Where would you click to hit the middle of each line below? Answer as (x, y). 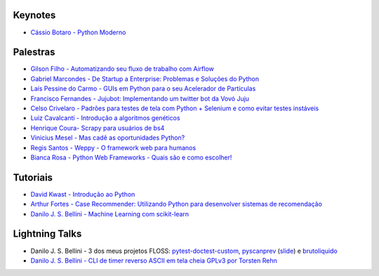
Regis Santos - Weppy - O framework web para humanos (113, 147)
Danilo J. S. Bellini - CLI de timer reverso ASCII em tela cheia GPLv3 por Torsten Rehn (154, 261)
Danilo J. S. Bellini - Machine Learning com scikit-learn (110, 213)
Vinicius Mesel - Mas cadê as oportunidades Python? (108, 138)
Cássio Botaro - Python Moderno (78, 32)
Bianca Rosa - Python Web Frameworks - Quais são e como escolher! (131, 157)
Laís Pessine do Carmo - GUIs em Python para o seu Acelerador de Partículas (143, 88)
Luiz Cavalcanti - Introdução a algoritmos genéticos (105, 118)
